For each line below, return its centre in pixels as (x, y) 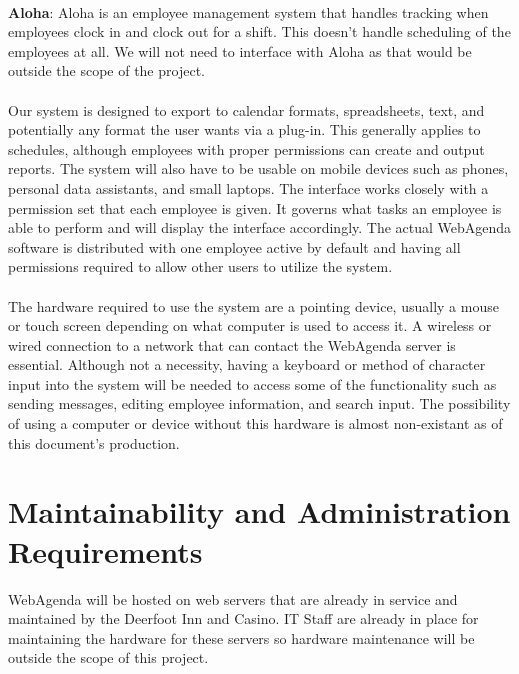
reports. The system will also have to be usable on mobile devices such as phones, (258, 168)
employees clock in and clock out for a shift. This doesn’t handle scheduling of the (259, 31)
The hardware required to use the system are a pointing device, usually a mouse (253, 305)
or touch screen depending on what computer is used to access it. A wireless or (250, 325)
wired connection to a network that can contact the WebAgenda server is (232, 344)
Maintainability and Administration (259, 511)
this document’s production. (94, 442)
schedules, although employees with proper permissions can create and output (246, 148)
